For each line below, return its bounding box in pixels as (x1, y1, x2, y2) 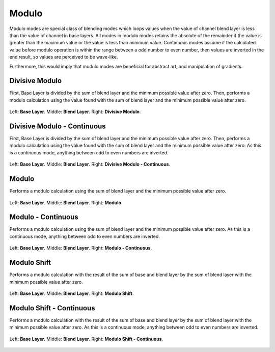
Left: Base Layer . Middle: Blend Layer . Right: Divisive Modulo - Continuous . (9, 161, 171, 168)
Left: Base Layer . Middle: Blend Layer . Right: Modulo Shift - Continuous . (9, 336, 163, 342)
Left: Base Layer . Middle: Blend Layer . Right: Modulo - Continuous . (9, 245, 152, 251)
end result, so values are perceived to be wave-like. (9, 54, 118, 60)
